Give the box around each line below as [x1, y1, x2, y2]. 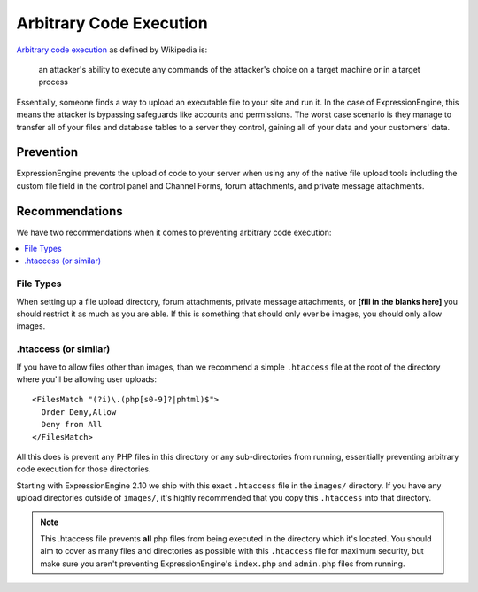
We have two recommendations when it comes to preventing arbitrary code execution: [16, 227, 332, 238]
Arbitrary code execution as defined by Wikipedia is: [16, 44, 208, 55]
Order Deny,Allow [41, 407, 117, 417]
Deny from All [41, 419, 103, 430]
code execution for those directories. [16, 463, 151, 474]
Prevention [16, 144, 79, 160]
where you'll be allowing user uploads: [16, 373, 157, 385]
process [38, 76, 68, 88]
